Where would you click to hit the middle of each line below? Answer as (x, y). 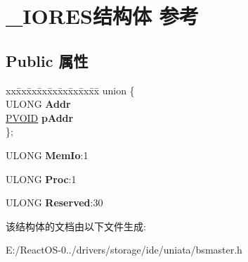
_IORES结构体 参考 (102, 16)
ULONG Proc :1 (41, 179)
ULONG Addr (38, 104)
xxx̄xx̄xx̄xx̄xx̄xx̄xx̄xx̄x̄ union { (70, 90)
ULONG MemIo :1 (47, 155)
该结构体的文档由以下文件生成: (76, 226)
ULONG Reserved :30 (54, 202)
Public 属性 (47, 60)
